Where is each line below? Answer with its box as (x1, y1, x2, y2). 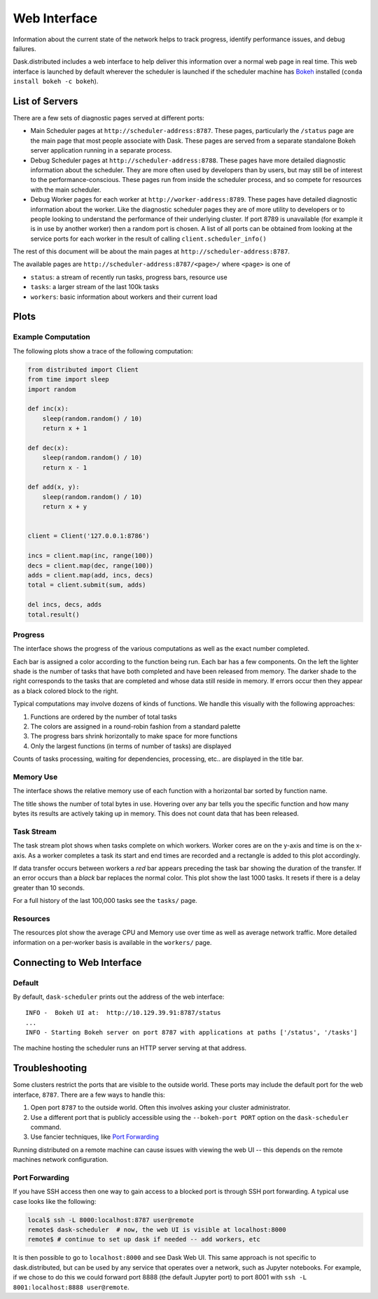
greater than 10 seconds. (13, 883, 85, 892)
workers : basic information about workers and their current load (30, 293, 218, 301)
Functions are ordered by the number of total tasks (30, 712, 178, 721)
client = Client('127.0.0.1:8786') (27, 532, 150, 540)
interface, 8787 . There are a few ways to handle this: (13, 1090, 166, 1099)
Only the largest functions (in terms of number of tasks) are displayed (30, 742, 232, 750)
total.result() (27, 610, 80, 619)
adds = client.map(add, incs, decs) (27, 571, 154, 579)
